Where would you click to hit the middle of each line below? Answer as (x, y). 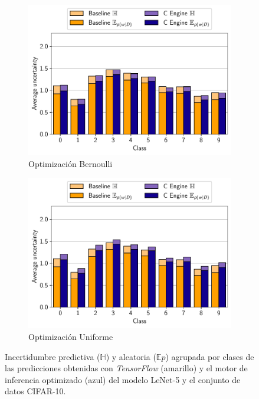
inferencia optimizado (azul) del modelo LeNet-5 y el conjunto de (123, 379)
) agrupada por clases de (210, 356)
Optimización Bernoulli (71, 163)
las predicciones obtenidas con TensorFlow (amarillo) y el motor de (126, 368)
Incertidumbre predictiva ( (53, 356)
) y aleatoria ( (131, 356)
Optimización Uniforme (71, 336)
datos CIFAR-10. (35, 391)
